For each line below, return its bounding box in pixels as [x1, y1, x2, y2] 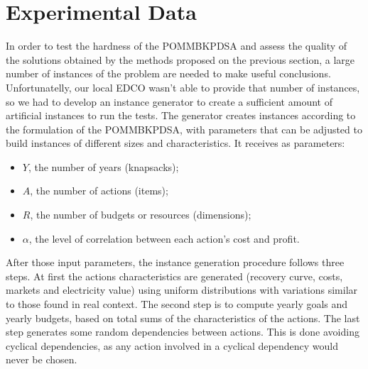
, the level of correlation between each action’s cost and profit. [28, 231, 300, 246]
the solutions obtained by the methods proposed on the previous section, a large [6, 52, 355, 67]
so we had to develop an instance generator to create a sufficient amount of [6, 94, 332, 109]
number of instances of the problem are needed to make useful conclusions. [6, 66, 331, 81]
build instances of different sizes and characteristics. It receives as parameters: [6, 136, 345, 150]
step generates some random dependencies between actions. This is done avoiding [6, 324, 359, 339]
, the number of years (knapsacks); [28, 159, 179, 174]
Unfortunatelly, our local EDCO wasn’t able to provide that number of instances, [6, 79, 360, 94]
